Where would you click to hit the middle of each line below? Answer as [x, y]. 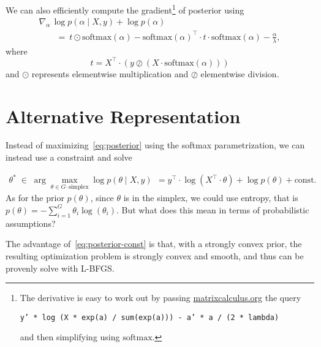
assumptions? [31, 223]
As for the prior [35, 198]
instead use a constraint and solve [69, 157]
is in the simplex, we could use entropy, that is [211, 198]
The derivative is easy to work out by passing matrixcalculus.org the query [160, 298]
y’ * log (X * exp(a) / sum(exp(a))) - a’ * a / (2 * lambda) [149, 317]
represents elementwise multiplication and [110, 73]
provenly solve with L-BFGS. [60, 268]
